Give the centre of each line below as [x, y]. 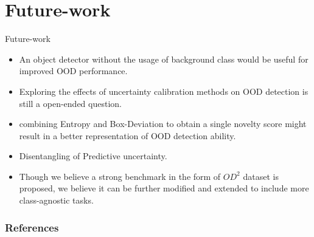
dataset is [261, 176]
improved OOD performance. [73, 71]
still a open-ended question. [70, 103]
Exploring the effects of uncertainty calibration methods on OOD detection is [164, 91]
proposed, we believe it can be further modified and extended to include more [164, 188]
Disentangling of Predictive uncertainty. [93, 156]
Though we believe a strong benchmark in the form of [120, 176]
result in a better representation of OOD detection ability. [127, 135]
